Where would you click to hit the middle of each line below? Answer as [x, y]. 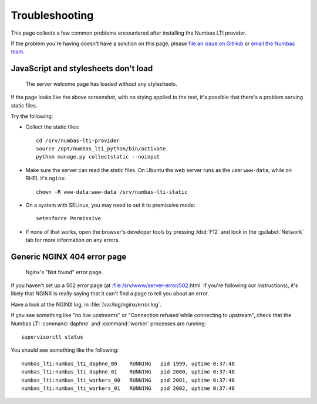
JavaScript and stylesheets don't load [82, 68]
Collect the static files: [53, 127]
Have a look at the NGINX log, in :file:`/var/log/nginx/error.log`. [86, 304]
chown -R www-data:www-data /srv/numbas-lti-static [112, 192]
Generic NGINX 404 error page [69, 257]
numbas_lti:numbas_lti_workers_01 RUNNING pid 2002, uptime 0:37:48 [128, 388]
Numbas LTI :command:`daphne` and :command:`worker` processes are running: [109, 324]
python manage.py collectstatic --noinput [98, 157]
